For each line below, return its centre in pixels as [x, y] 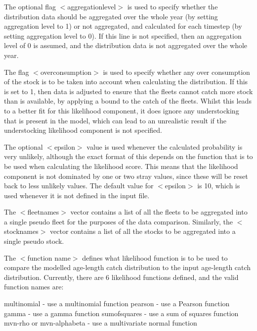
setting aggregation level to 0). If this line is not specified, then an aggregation [123, 35]
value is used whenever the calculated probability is [165, 146]
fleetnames [43, 212]
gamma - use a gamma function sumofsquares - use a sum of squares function [121, 313]
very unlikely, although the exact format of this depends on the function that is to [128, 156]
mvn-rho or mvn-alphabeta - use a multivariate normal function [101, 323]
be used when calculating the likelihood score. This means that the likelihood [121, 166]
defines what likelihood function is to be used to [155, 257]
